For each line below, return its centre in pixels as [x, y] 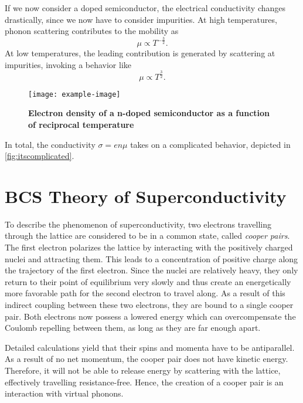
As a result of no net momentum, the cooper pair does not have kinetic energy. [147, 359]
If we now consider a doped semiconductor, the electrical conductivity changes [145, 8]
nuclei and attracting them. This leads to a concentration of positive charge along [151, 258]
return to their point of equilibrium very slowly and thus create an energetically [148, 281]
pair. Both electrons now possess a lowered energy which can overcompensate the [150, 316]
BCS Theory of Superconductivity [146, 196]
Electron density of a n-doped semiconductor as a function [149, 113]
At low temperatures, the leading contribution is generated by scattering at [140, 53]
